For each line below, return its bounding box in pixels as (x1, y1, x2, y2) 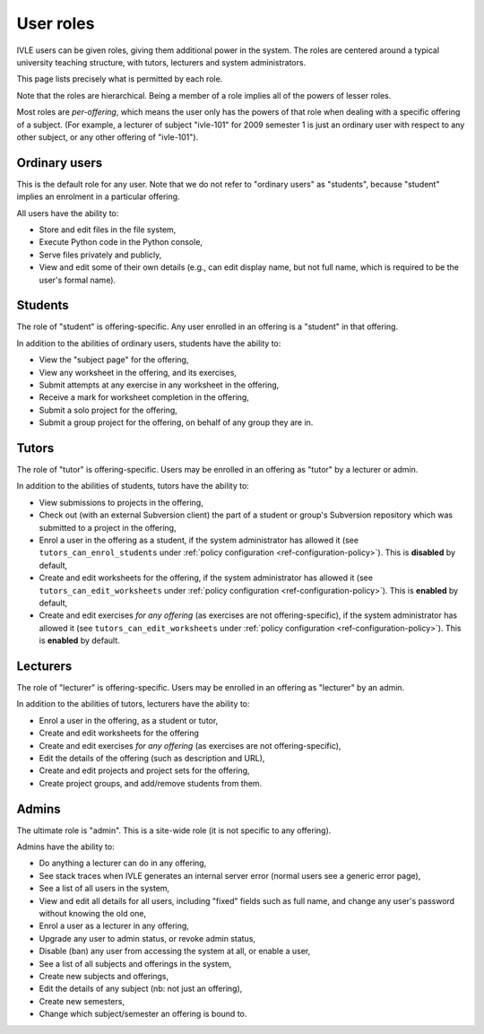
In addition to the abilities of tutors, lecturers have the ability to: (16, 699, 250, 709)
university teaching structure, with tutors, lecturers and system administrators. (16, 56, 307, 67)
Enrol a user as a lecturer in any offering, (39, 920, 190, 932)
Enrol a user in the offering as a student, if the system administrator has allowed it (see (39, 534, 359, 546)
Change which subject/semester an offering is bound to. (39, 1009, 247, 1020)
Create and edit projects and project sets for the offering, (39, 765, 250, 776)
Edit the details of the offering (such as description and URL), (39, 753, 265, 764)
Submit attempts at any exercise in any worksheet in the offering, (39, 379, 280, 390)
